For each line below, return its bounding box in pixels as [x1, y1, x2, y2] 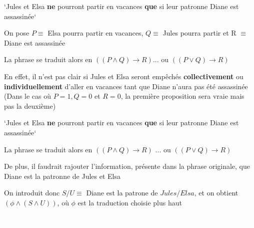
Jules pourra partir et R [162, 28, 236, 38]
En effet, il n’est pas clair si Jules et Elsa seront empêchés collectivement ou [4, 71, 243, 81]
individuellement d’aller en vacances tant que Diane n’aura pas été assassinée [4, 81, 248, 91]
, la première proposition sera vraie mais [120, 91, 244, 101]
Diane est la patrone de [86, 187, 158, 198]
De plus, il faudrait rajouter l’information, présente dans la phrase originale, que [4, 161, 250, 171]
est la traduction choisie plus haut [77, 197, 182, 207]
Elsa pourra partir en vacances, [47, 28, 143, 38]
